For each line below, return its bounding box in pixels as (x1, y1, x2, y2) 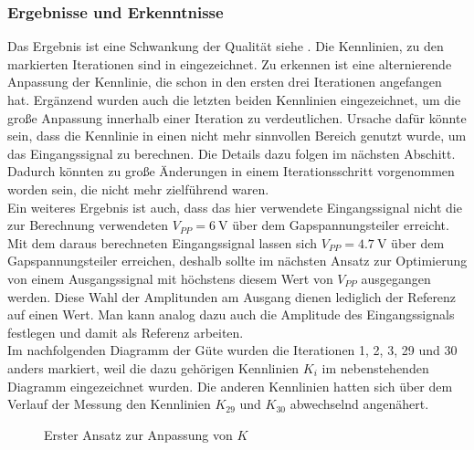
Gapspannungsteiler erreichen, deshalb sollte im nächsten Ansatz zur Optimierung (7, 251, 468, 270)
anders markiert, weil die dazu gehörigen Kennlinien (7, 358, 300, 377)
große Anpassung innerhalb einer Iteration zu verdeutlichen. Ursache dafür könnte (7, 108, 467, 127)
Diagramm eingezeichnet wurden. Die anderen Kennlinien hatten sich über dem (7, 376, 453, 395)
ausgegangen (361, 268, 431, 288)
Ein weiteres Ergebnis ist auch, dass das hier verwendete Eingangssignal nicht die (7, 197, 462, 216)
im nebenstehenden (321, 358, 429, 377)
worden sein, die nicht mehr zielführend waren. (7, 179, 269, 198)
